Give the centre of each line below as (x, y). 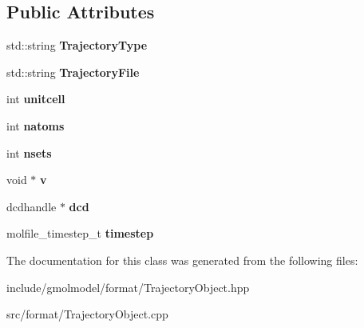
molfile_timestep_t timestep (80, 233)
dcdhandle (32, 206)
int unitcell (36, 99)
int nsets (29, 152)
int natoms (36, 125)
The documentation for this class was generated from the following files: (182, 260)
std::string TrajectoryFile (73, 72)
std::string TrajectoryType (77, 45)
